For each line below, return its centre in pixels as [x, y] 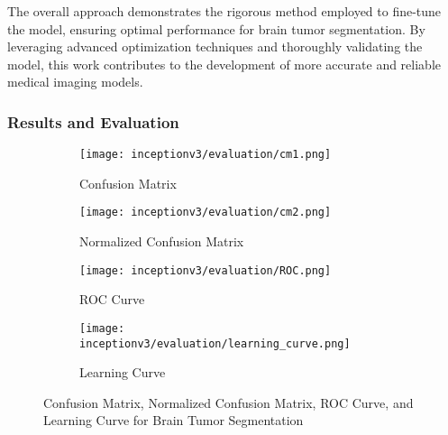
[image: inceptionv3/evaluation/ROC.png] [206, 270]
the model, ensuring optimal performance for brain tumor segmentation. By [216, 28]
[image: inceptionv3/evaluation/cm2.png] [206, 213]
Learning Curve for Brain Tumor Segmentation [174, 420]
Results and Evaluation [93, 121]
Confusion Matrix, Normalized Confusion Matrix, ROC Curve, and [229, 402]
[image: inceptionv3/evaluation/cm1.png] [206, 155]
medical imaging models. [75, 82]
